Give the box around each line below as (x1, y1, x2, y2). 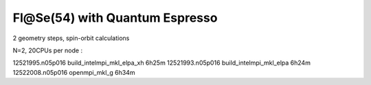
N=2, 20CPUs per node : (12, 46, 82, 54)
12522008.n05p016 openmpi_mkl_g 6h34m (12, 68, 135, 76)
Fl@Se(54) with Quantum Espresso (12, 10, 218, 25)
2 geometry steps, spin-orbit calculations (12, 34, 130, 42)
